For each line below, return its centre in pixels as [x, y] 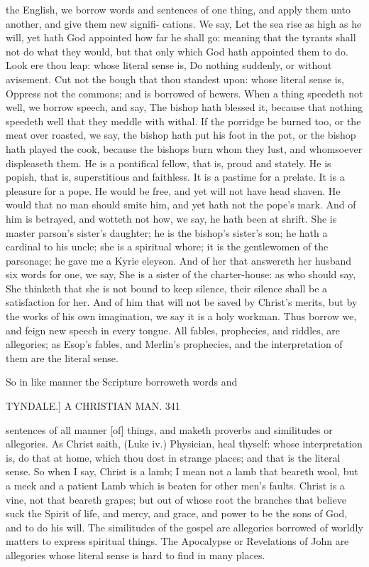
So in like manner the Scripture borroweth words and [122, 382]
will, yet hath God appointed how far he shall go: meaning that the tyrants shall [181, 37]
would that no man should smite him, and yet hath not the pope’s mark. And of [181, 205]
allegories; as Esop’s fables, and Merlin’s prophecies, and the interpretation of [174, 344]
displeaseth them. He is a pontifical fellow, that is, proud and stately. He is [169, 163]
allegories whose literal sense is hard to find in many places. [136, 555]
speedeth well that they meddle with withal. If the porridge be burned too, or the [183, 121]
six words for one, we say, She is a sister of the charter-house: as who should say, [181, 274]
